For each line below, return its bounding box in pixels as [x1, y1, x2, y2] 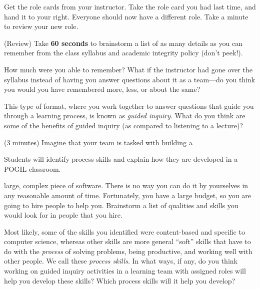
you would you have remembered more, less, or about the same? [4, 84, 200, 94]
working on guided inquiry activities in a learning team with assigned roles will [4, 266, 246, 276]
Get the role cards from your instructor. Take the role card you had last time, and [4, 1, 256, 11]
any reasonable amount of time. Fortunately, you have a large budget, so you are [4, 190, 251, 200]
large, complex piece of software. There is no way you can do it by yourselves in [4, 180, 248, 191]
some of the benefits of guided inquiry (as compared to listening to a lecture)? [4, 120, 243, 130]
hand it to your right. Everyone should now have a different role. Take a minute [4, 11, 248, 21]
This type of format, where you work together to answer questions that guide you [4, 100, 254, 111]
